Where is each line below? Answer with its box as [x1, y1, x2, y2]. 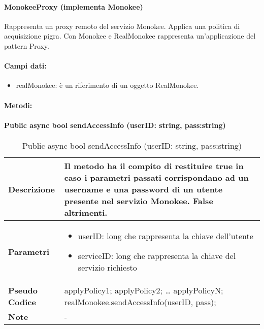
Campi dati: [4, 60, 47, 71]
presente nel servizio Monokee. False [64, 194, 213, 207]
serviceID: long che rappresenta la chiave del [78, 249, 236, 261]
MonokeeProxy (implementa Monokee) [4, 1, 143, 12]
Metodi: [4, 100, 32, 110]
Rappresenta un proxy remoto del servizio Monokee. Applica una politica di [4, 20, 240, 31]
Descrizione [8, 183, 55, 195]
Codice [8, 295, 36, 308]
